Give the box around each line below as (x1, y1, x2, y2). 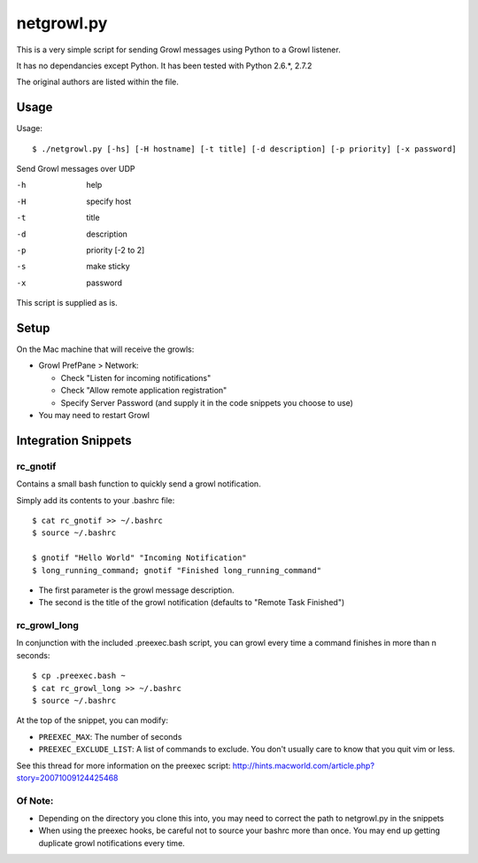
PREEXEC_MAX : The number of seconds (38, 731, 182, 742)
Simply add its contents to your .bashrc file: (16, 494, 175, 505)
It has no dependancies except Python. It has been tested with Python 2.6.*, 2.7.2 (16, 60, 312, 71)
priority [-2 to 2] (86, 245, 145, 255)
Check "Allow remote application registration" (60, 385, 227, 396)
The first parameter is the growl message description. (38, 585, 235, 595)
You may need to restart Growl (38, 410, 150, 420)
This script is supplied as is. (16, 298, 119, 308)
